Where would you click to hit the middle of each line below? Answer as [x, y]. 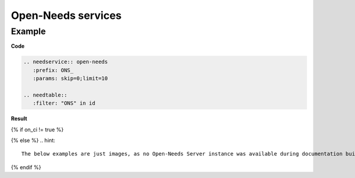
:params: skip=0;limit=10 [70, 79]
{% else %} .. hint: [33, 140]
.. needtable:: [45, 95]
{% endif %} [26, 167]
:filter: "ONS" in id [64, 103]
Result [19, 119]
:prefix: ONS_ [53, 70]
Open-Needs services [66, 15]
